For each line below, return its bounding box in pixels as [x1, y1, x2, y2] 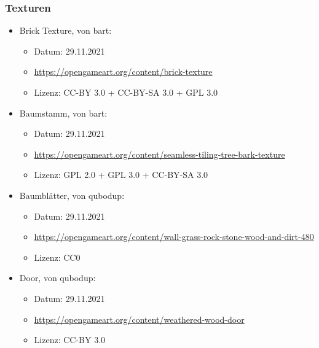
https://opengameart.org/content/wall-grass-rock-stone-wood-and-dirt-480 [34, 230, 314, 243]
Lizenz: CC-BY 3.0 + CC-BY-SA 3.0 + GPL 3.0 [34, 86, 218, 98]
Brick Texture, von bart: [19, 24, 112, 37]
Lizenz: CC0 [34, 250, 81, 263]
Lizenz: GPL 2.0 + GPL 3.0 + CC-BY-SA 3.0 [34, 168, 208, 181]
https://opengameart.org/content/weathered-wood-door [34, 312, 245, 325]
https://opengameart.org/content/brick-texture [34, 65, 213, 78]
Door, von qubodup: [19, 271, 96, 284]
